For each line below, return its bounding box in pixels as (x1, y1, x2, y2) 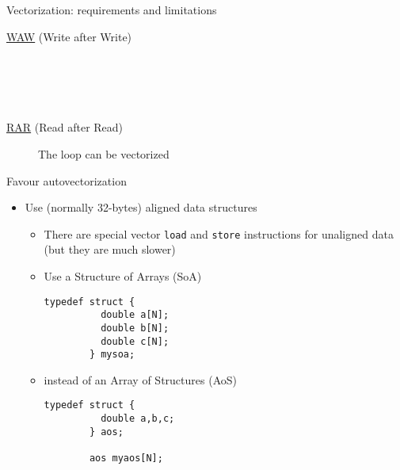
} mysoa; (89, 349, 135, 361)
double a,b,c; (101, 413, 175, 425)
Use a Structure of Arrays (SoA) (44, 268, 202, 284)
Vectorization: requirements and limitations (6, 2, 217, 17)
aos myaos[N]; (89, 453, 163, 464)
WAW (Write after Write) (6, 28, 132, 44)
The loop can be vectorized (38, 145, 170, 162)
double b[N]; (101, 322, 170, 334)
